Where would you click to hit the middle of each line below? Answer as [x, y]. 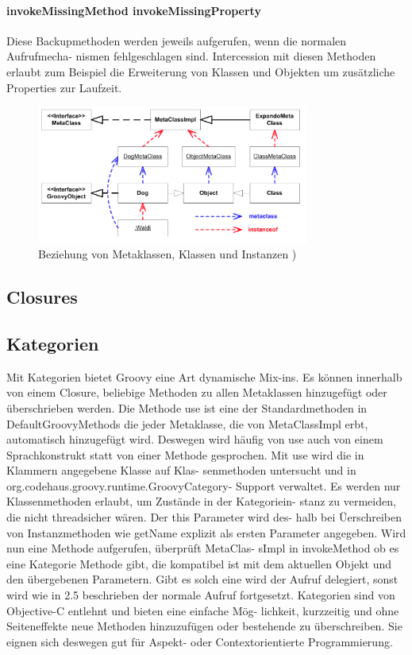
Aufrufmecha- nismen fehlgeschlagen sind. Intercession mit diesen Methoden [191, 56]
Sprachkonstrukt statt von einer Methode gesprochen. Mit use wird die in [185, 454]
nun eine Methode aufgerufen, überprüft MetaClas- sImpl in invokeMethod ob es [203, 548]
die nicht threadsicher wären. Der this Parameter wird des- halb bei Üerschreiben [204, 517]
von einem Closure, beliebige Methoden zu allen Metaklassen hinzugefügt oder [197, 392]
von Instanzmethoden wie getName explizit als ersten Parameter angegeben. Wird [206, 532]
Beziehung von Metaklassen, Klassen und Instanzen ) [167, 254]
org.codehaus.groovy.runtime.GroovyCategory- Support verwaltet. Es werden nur [204, 485]
